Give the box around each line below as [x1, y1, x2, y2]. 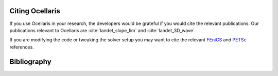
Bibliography [9, 57, 51, 66]
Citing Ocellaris [9, 7, 60, 15]
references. [9, 44, 34, 50]
